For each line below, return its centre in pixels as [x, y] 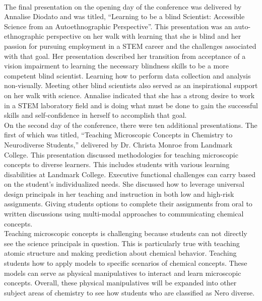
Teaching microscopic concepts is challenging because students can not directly [126, 233]
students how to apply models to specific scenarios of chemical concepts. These [126, 263]
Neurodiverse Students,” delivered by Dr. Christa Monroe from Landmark [118, 144]
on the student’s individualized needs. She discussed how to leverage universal [124, 184]
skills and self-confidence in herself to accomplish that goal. [95, 115]
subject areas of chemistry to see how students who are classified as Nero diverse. [129, 292]
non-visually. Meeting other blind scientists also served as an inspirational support [131, 85]
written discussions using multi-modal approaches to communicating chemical [124, 214]
